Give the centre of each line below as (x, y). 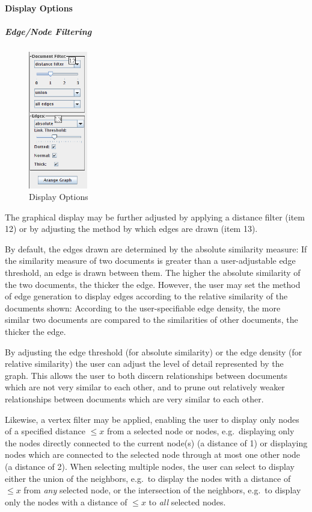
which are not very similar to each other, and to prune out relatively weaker (145, 387)
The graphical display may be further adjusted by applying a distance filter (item (155, 217)
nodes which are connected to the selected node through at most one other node (153, 454)
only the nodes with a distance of (66, 501)
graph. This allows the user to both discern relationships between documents (146, 375)
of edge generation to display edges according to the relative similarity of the (146, 296)
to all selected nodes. (187, 501)
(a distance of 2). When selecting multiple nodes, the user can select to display (150, 466)
